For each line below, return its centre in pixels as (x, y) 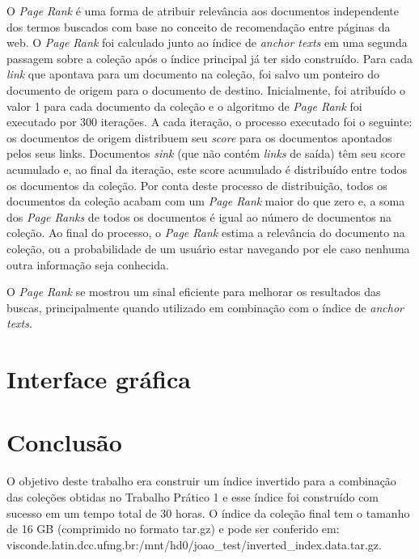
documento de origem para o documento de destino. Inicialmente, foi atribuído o (206, 89)
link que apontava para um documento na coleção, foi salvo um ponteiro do (193, 74)
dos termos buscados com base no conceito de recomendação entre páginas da (199, 26)
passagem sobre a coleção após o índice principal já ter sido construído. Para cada (210, 58)
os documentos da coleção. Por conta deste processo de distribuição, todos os (197, 185)
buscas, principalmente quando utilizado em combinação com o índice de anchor (205, 307)
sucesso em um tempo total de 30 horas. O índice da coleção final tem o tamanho (208, 512)
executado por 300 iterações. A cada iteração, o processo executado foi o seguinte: (209, 122)
